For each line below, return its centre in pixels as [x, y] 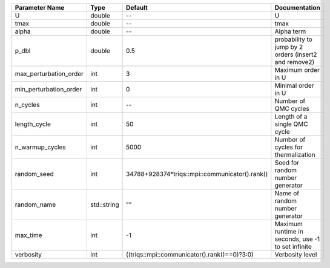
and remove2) [295, 62]
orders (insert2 [296, 54]
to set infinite [293, 247]
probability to [294, 39]
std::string [105, 204]
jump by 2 [289, 47]
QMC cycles [292, 109]
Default [137, 8]
